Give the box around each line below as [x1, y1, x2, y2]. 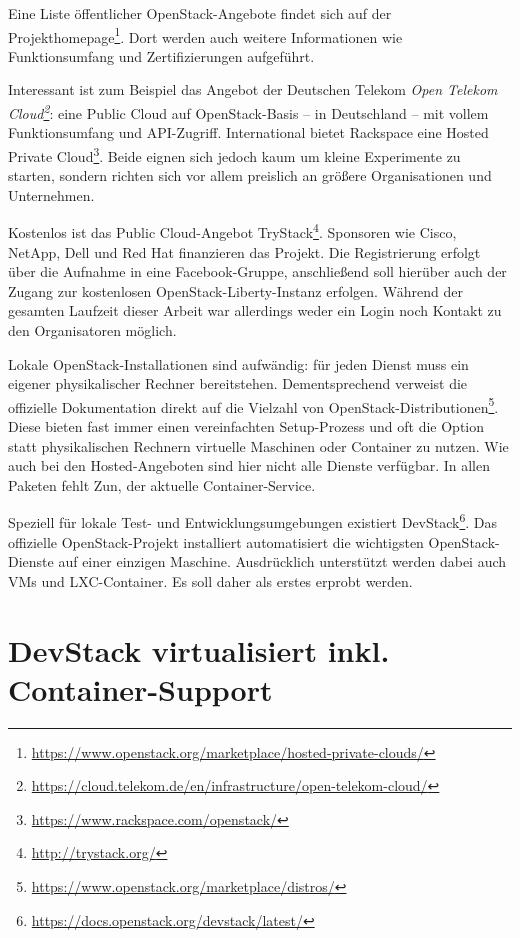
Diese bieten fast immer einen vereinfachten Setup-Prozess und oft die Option [8, 415, 485, 436]
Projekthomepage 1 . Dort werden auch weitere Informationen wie [8, 23, 403, 47]
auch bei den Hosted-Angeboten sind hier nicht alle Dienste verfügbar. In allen [8, 455, 491, 476]
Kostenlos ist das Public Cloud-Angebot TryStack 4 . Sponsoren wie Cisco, [8, 219, 457, 242]
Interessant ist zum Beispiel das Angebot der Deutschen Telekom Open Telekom [8, 79, 498, 100]
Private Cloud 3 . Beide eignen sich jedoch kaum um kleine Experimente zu [8, 142, 461, 166]
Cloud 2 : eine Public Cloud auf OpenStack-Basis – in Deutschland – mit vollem [8, 100, 489, 123]
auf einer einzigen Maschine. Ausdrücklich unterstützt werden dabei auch [58, 551, 507, 572]
